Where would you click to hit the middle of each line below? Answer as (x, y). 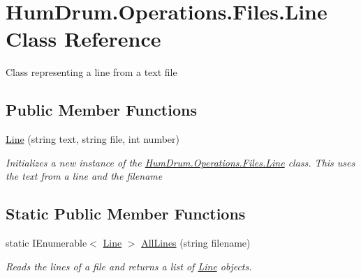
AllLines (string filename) (196, 243)
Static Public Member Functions (126, 214)
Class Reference (83, 39)
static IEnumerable (46, 243)
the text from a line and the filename (84, 176)
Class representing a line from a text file (91, 72)
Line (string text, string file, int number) (93, 139)
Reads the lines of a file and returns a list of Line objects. (129, 266)
